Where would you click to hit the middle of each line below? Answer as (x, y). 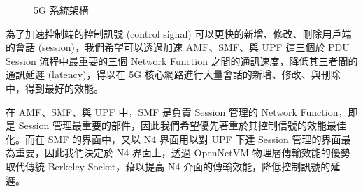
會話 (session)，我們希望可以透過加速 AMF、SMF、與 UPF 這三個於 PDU (182, 47)
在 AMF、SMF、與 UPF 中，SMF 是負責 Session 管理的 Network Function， (177, 111)
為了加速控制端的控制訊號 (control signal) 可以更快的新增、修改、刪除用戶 (174, 33)
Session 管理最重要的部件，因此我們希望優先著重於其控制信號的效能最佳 (183, 125)
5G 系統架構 (61, 10)
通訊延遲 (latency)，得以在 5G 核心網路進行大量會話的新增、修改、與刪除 (173, 74)
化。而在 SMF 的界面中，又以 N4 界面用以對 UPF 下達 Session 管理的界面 (173, 139)
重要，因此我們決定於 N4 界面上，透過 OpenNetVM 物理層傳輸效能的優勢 (183, 153)
